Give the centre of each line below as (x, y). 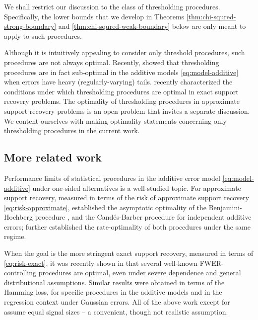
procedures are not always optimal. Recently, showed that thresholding (112, 62)
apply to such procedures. (43, 36)
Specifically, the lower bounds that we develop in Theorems (94, 16)
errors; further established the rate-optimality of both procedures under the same (127, 226)
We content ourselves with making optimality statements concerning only (115, 120)
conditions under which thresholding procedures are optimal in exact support (121, 91)
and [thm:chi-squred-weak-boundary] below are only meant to (152, 26)
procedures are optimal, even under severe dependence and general (140, 273)
